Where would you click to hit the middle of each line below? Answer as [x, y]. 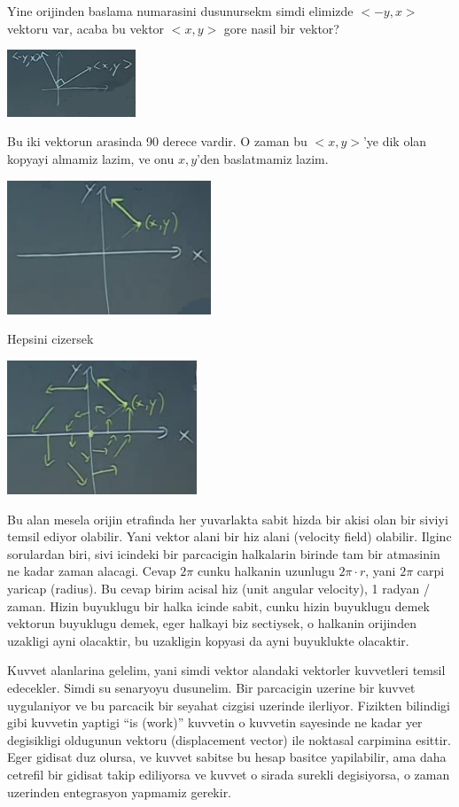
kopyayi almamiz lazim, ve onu [91, 158]
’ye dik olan [395, 141]
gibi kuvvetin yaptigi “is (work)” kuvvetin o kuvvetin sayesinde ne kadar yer [215, 722]
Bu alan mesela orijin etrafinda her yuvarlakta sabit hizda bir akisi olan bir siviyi [228, 519]
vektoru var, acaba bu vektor [86, 28]
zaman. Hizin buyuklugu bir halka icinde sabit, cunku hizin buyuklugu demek [218, 605]
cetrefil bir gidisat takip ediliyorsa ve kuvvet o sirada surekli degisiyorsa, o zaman [229, 774]
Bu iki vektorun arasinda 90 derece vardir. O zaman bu [157, 141]
